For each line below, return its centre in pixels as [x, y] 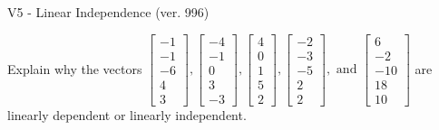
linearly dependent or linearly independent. [127, 114]
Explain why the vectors [75, 68]
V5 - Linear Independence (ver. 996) [108, 12]
